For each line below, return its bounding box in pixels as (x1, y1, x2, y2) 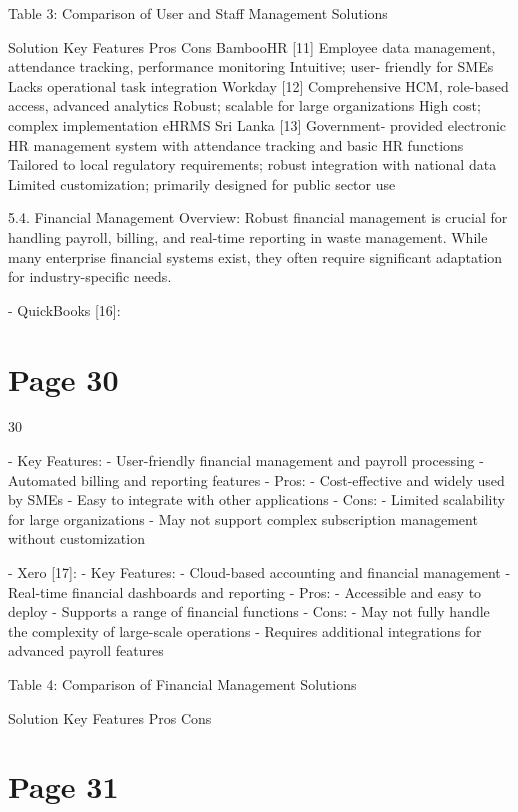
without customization (8, 528, 145, 549)
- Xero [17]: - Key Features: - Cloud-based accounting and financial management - (8, 562, 511, 582)
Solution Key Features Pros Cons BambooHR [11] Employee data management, (8, 36, 496, 57)
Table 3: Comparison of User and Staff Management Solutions (8, 3, 388, 23)
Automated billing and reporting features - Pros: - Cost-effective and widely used (8, 469, 505, 490)
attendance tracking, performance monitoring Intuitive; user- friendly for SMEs (8, 56, 494, 77)
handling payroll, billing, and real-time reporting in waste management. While (8, 226, 488, 247)
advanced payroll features (8, 640, 164, 661)
